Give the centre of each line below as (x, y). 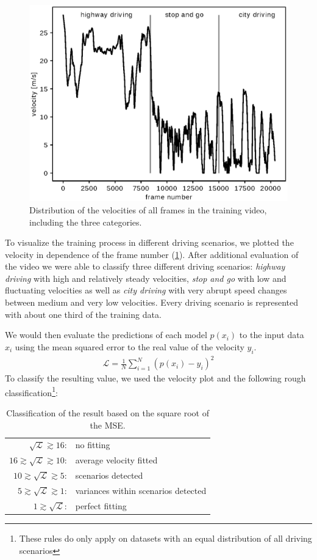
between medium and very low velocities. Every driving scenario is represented (151, 302)
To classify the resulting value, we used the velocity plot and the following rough (155, 378)
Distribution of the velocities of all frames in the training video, (148, 209)
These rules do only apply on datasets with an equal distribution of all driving (166, 538)
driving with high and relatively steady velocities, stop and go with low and (146, 278)
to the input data (272, 335)
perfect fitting (101, 505)
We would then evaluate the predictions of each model (106, 335)
